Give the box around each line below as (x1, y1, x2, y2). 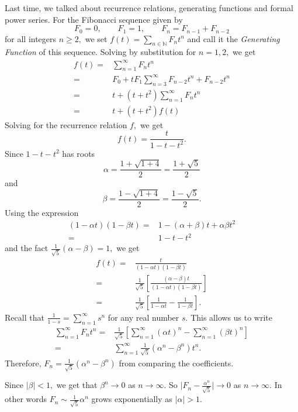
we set (85, 32, 108, 44)
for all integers (5, 32, 57, 44)
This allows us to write (190, 311, 273, 323)
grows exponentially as (91, 393, 172, 405)
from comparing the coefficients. (119, 356, 234, 369)
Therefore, (5, 356, 41, 369)
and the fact (5, 242, 48, 254)
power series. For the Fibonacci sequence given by (5, 13, 183, 25)
